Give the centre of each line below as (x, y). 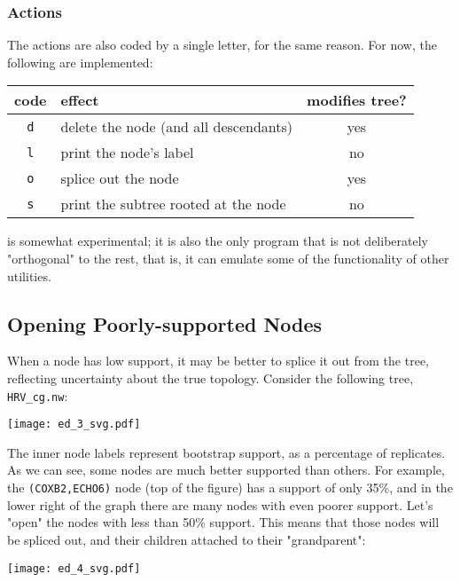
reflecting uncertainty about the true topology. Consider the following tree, (211, 378)
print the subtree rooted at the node (173, 204)
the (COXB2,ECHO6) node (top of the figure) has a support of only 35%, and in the (230, 488)
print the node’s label (127, 153)
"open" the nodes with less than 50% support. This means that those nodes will (223, 522)
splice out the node (120, 178)
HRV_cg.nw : (38, 395)
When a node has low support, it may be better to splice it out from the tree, (218, 361)
